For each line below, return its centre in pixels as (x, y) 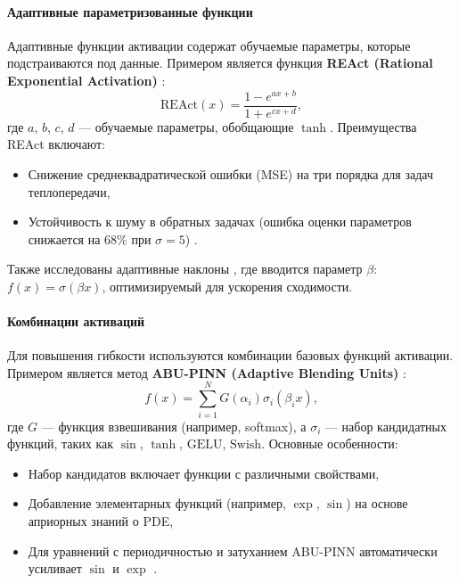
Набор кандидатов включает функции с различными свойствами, (204, 473)
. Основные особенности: (330, 443)
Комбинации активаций (76, 321)
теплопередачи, (69, 191)
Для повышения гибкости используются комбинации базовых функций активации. (230, 355)
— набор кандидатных (386, 426)
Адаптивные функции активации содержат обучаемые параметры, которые (209, 45)
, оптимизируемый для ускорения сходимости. (227, 286)
